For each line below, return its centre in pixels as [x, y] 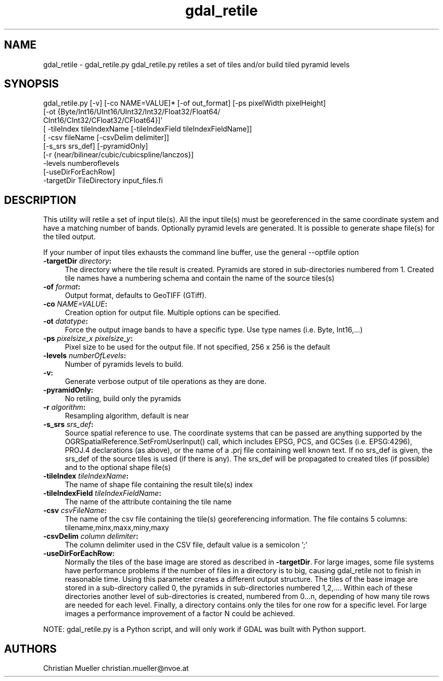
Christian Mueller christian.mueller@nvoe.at [116, 668]
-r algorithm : [64, 407]
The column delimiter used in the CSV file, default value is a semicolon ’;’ [186, 545]
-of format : [62, 287]
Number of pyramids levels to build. [124, 364]
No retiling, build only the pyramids [123, 399]
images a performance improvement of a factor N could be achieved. [180, 614]
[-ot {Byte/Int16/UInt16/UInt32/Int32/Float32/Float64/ [132, 112]
